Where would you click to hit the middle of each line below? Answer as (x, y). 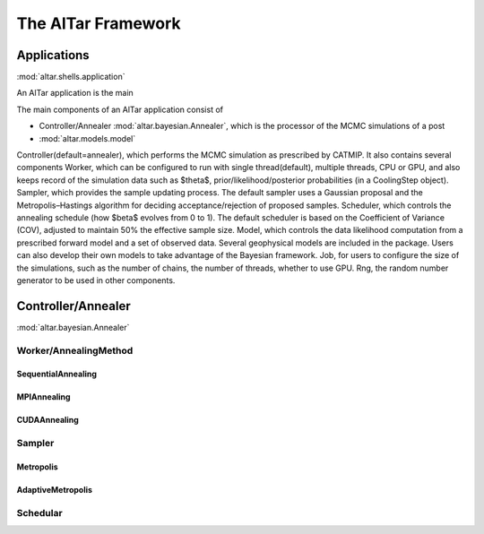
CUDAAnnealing (48, 420)
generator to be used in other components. (96, 280)
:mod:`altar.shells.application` (71, 77)
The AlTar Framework (99, 23)
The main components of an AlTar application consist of (120, 109)
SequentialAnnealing (57, 374)
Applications (53, 55)
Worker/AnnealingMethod (75, 350)
